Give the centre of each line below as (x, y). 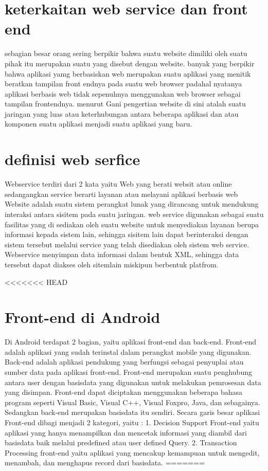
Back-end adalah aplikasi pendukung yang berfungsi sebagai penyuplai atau (124, 362)
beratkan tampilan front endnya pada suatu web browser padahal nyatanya (123, 84)
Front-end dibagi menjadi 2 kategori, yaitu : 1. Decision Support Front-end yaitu (132, 422)
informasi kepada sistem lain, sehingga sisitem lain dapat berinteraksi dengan (127, 234)
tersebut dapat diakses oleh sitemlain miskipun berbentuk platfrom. (112, 264)
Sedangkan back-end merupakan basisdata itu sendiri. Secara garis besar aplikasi (132, 412)
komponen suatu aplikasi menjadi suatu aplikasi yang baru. (99, 124)
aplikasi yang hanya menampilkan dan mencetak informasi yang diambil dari (126, 432)
